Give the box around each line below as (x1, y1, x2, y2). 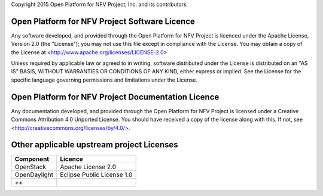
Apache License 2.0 (60, 163, 117, 171)
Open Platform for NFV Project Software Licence (11, 16, 196, 26)
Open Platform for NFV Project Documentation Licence (11, 92, 220, 102)
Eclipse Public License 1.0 (60, 170, 133, 179)
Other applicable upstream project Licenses (11, 140, 179, 150)
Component (14, 155, 50, 163)
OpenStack (14, 163, 47, 171)
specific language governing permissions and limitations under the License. (11, 76, 197, 83)
